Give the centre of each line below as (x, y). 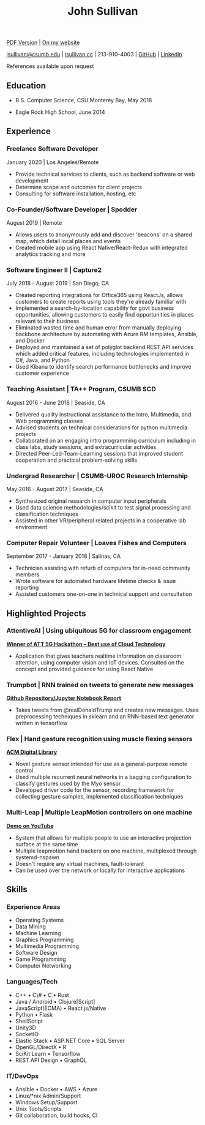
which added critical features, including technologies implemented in (102, 354)
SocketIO (27, 1034)
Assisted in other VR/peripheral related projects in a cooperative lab (101, 520)
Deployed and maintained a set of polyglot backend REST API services (104, 347)
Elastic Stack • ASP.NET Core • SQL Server (70, 1040)
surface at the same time (47, 844)
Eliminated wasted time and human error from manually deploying (98, 328)
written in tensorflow (41, 723)
